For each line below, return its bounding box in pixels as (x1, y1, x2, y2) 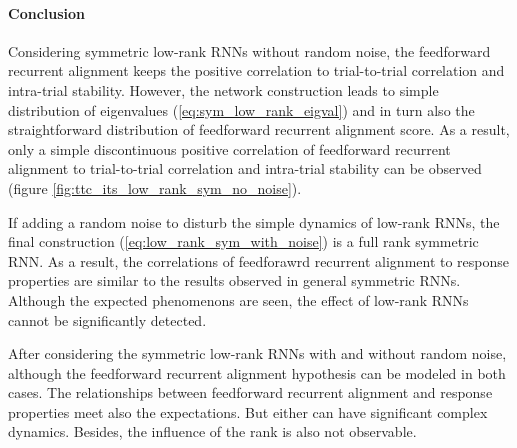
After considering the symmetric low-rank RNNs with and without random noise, (8, 343, 507, 364)
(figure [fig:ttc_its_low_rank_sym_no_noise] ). (8, 177, 302, 198)
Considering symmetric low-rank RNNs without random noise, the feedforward (8, 40, 491, 61)
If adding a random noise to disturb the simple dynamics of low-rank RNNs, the (8, 211, 500, 232)
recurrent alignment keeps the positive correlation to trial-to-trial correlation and (8, 60, 505, 81)
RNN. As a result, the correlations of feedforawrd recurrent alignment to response (8, 250, 510, 271)
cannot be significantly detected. (8, 309, 207, 330)
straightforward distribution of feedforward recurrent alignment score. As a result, (8, 119, 510, 140)
